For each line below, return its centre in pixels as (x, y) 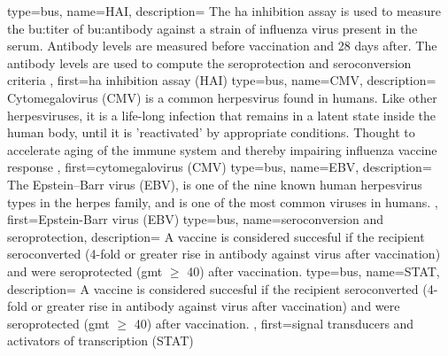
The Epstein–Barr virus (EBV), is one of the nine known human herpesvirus (215, 184)
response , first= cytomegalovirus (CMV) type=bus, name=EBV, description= (220, 167)
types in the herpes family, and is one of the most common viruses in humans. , (223, 201)
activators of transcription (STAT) (100, 341)
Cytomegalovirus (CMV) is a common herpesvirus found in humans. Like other (222, 97)
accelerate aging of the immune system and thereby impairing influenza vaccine (222, 149)
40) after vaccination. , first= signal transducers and (274, 323)
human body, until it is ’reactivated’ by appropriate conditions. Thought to (211, 132)
